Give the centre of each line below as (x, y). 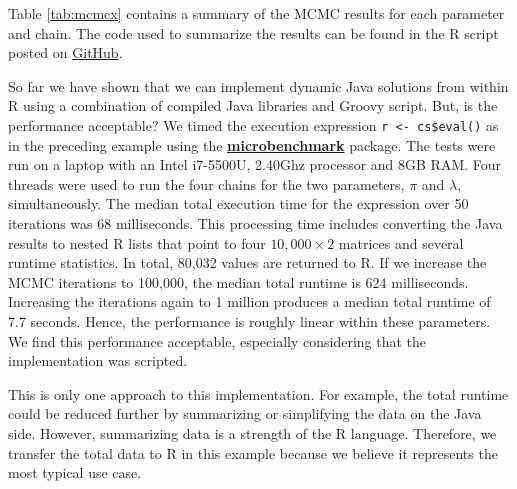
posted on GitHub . (65, 52)
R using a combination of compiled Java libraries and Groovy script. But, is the (253, 105)
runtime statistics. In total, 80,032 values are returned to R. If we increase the (247, 262)
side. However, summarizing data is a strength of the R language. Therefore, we (252, 432)
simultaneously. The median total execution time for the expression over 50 (238, 203)
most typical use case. (75, 472)
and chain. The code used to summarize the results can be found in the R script (253, 32)
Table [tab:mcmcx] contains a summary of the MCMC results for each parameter (256, 13)
